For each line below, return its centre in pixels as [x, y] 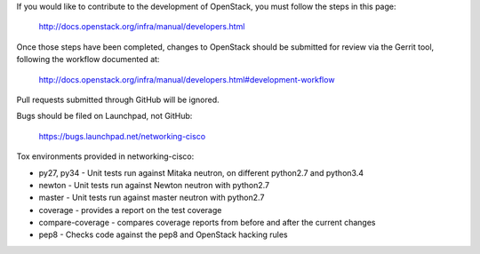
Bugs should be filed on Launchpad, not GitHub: [104, 116]
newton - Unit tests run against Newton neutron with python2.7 [154, 185]
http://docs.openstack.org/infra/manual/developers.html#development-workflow [187, 79]
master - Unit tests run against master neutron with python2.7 [152, 198]
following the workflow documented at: [88, 60]
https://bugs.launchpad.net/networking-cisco [122, 136]
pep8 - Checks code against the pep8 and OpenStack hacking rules [163, 234]
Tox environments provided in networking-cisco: [105, 156]
